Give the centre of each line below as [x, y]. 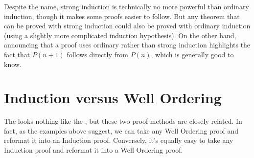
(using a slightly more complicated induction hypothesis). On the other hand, [120, 35]
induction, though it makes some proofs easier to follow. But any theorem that [122, 16]
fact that [17, 54]
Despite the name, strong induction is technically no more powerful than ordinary [127, 6]
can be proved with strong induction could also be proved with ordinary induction [127, 26]
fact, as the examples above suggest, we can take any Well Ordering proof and [121, 130]
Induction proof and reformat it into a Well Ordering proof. [93, 150]
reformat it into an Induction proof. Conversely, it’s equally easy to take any [119, 140]
